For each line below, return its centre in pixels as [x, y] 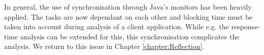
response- [246, 26]
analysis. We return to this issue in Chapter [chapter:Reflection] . [104, 46]
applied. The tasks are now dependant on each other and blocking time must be [128, 16]
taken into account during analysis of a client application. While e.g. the [117, 26]
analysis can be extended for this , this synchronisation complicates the [130, 36]
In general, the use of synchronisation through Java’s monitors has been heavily [128, 7]
